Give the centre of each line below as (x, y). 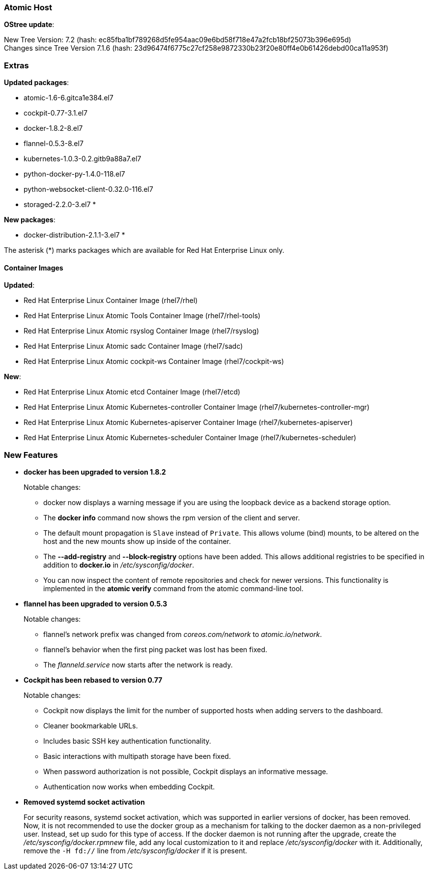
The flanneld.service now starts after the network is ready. (138, 665)
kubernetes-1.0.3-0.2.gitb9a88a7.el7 (83, 159)
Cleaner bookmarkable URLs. (91, 726)
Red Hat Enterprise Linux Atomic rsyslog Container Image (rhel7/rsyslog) (142, 331)
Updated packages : (37, 83)
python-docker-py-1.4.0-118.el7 (74, 174)
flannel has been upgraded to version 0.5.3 (95, 604)
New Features (31, 455)
